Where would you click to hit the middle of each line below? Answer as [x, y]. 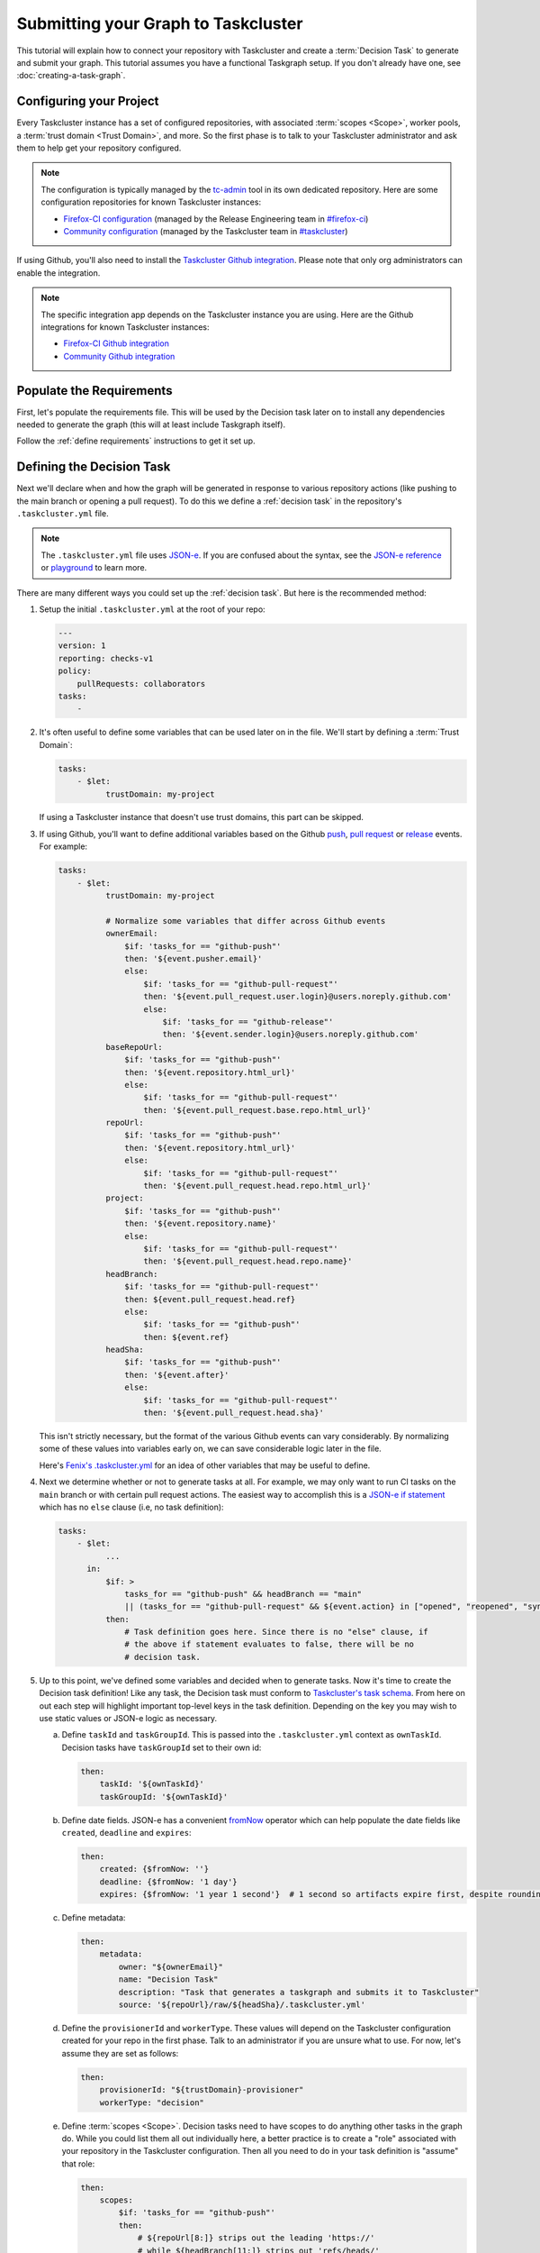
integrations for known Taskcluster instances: [126, 327]
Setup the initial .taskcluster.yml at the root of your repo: [152, 609]
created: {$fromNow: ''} [154, 1869]
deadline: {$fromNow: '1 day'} [168, 1882]
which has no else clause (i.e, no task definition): [131, 1507]
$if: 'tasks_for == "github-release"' [248, 1022]
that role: [78, 2164]
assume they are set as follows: [120, 2053]
